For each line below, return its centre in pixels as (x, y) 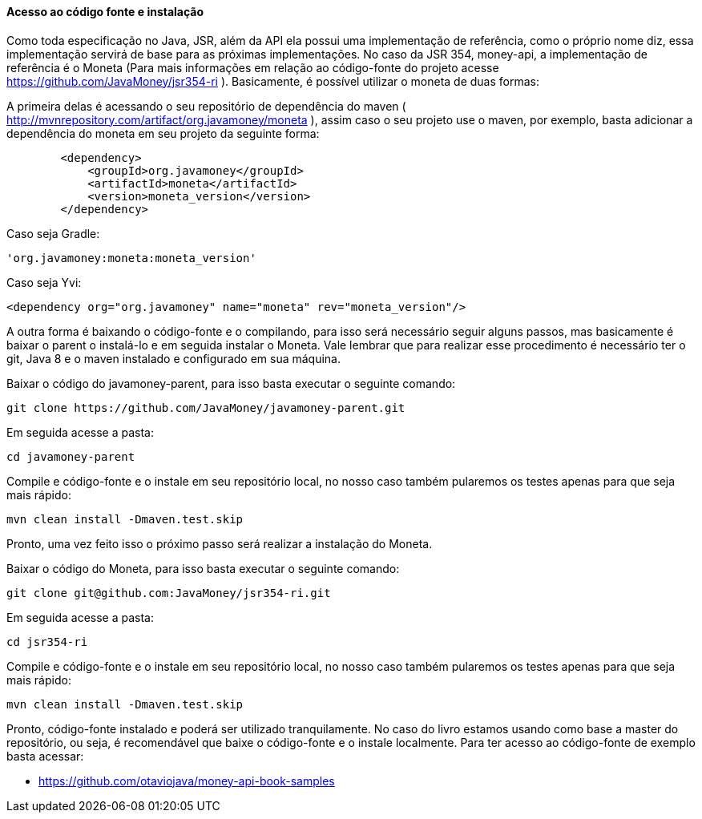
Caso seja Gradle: (53, 233)
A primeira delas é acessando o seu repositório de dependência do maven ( (206, 106)
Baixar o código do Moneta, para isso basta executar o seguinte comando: (203, 568)
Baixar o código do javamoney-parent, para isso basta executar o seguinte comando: (231, 383)
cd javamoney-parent (71, 456)
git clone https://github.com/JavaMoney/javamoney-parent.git (206, 407)
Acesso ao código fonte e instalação (105, 12)
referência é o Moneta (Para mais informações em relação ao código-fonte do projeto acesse (253, 67)
